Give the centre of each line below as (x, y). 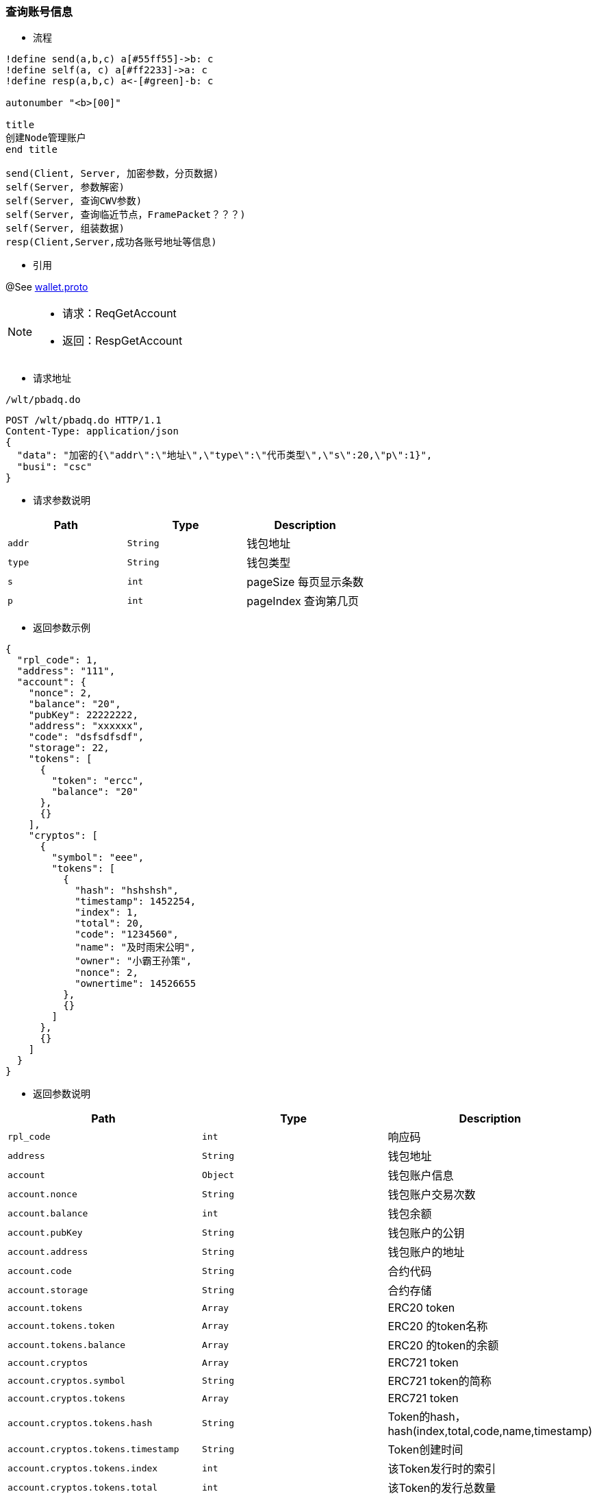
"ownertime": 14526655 (136, 984)
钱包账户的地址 (426, 1252)
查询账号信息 (39, 12)
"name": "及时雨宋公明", (135, 947)
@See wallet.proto (47, 287)
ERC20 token (421, 1308)
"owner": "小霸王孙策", (134, 961)
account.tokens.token (61, 1325)
